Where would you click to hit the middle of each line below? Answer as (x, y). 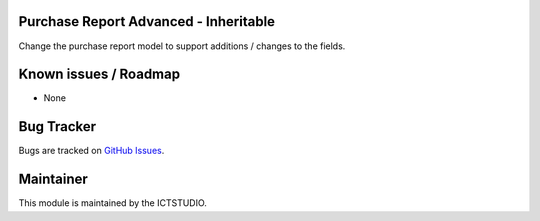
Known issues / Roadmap (99, 74)
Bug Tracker (57, 126)
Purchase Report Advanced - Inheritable (146, 21)
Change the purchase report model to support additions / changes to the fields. (182, 46)
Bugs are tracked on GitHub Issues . (91, 151)
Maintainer (53, 179)
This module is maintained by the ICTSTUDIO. (112, 203)
